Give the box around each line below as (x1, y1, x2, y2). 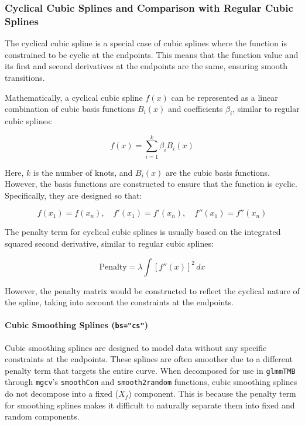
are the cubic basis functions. (165, 166, 270, 178)
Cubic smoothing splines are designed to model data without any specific (5, 341, 267, 353)
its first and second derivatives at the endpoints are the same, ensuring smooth (5, 60, 287, 72)
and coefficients (167, 103, 223, 115)
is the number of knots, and (33, 166, 133, 178)
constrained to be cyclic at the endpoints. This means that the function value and (5, 48, 299, 60)
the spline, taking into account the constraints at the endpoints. (5, 296, 234, 308)
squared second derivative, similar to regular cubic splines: (5, 237, 214, 249)
